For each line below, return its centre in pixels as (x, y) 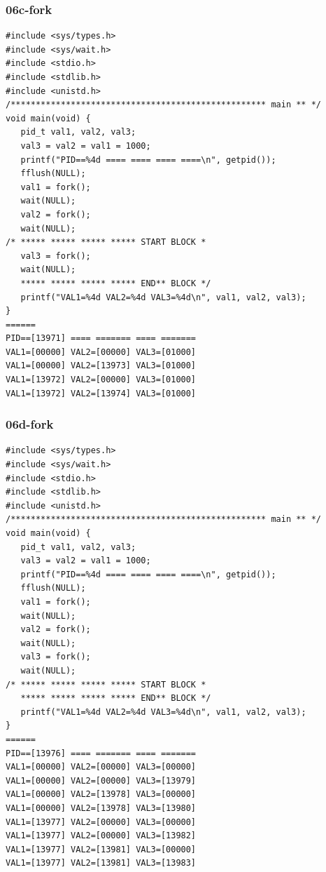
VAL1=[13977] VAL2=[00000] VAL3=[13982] (101, 836)
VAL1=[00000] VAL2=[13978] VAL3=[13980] (101, 808)
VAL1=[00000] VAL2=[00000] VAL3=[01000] (101, 352)
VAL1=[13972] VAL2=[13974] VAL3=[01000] (101, 393)
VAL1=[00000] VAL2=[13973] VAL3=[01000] (101, 366)
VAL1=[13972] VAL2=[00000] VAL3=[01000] (101, 380)
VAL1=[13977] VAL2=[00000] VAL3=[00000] (101, 822)
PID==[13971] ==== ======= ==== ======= (101, 338)
